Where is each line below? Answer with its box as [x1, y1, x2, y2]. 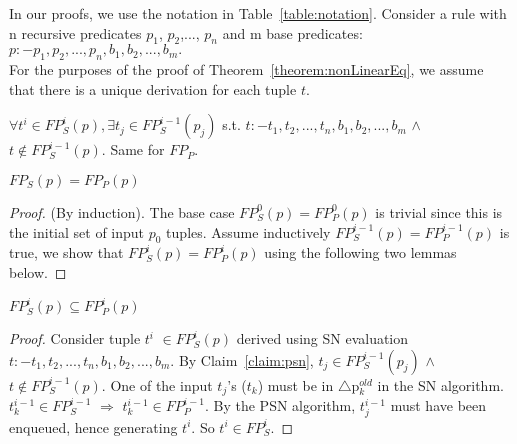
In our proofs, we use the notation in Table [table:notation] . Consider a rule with [9, 3, 507, 23]
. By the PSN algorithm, [204, 395, 356, 416]
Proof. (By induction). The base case [9, 201, 235, 222]
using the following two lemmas [264, 242, 457, 263]
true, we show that [9, 242, 124, 263]
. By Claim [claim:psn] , [170, 349, 314, 370]
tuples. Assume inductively [166, 221, 331, 242]
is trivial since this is [375, 201, 503, 222]
